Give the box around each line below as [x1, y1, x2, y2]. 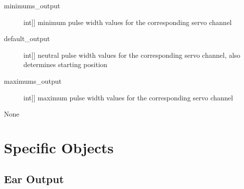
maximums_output [4, 75, 61, 86]
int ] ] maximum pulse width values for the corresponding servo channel [23, 92, 233, 102]
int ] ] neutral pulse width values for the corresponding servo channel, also [23, 49, 241, 60]
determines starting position [23, 59, 107, 70]
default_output [4, 33, 50, 44]
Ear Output [4, 171, 64, 186]
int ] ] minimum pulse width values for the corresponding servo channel [23, 17, 232, 27]
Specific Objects [4, 137, 114, 157]
